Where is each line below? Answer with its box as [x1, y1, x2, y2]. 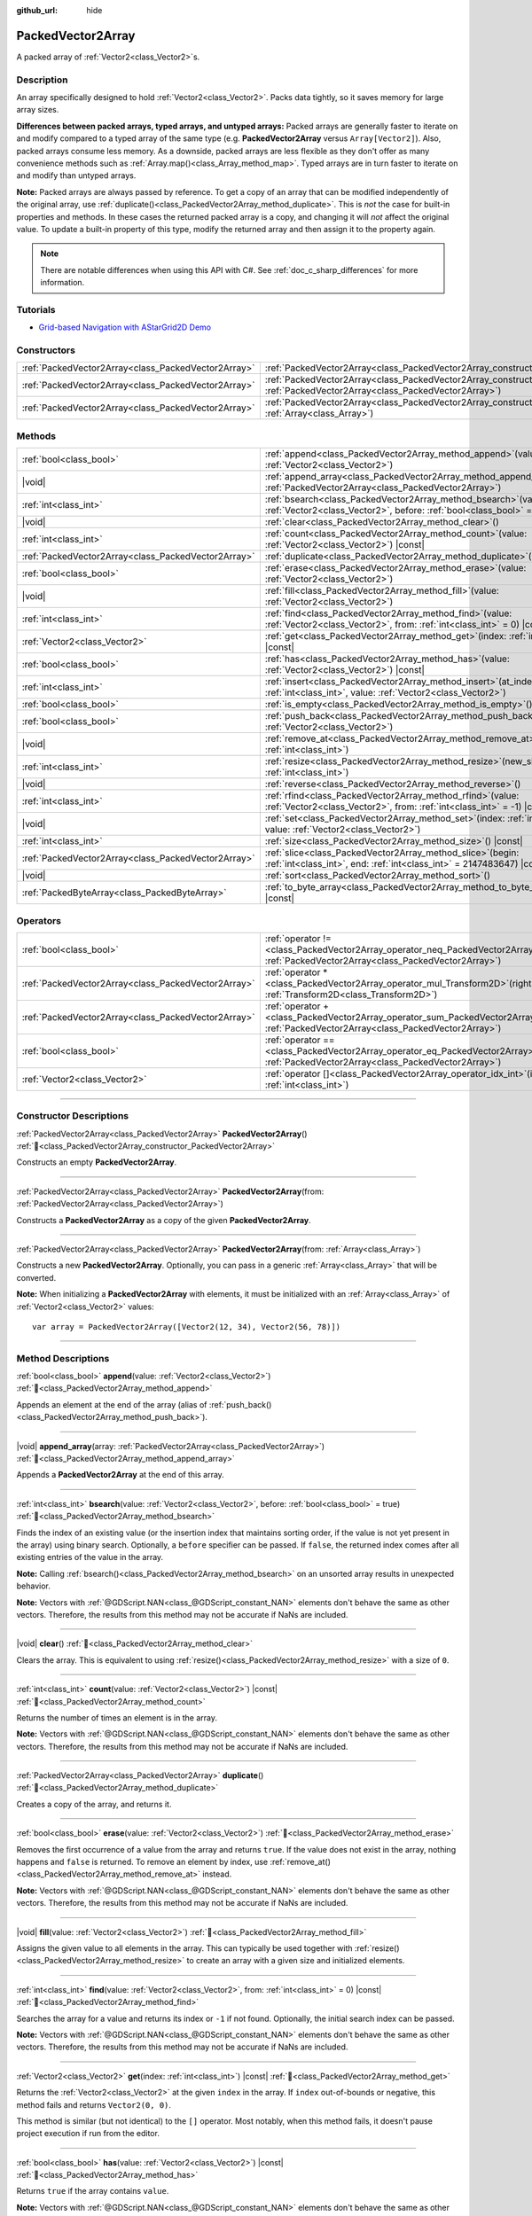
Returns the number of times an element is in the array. [16, 1712, 217, 1723]
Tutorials [16, 303, 57, 316]
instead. [202, 1869, 232, 1879]
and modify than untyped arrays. [16, 170, 137, 181]
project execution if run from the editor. [16, 2128, 160, 2139]
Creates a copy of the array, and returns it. [16, 1799, 172, 1809]
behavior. [16, 1580, 51, 1591]
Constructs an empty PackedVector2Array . [16, 1157, 177, 1167]
